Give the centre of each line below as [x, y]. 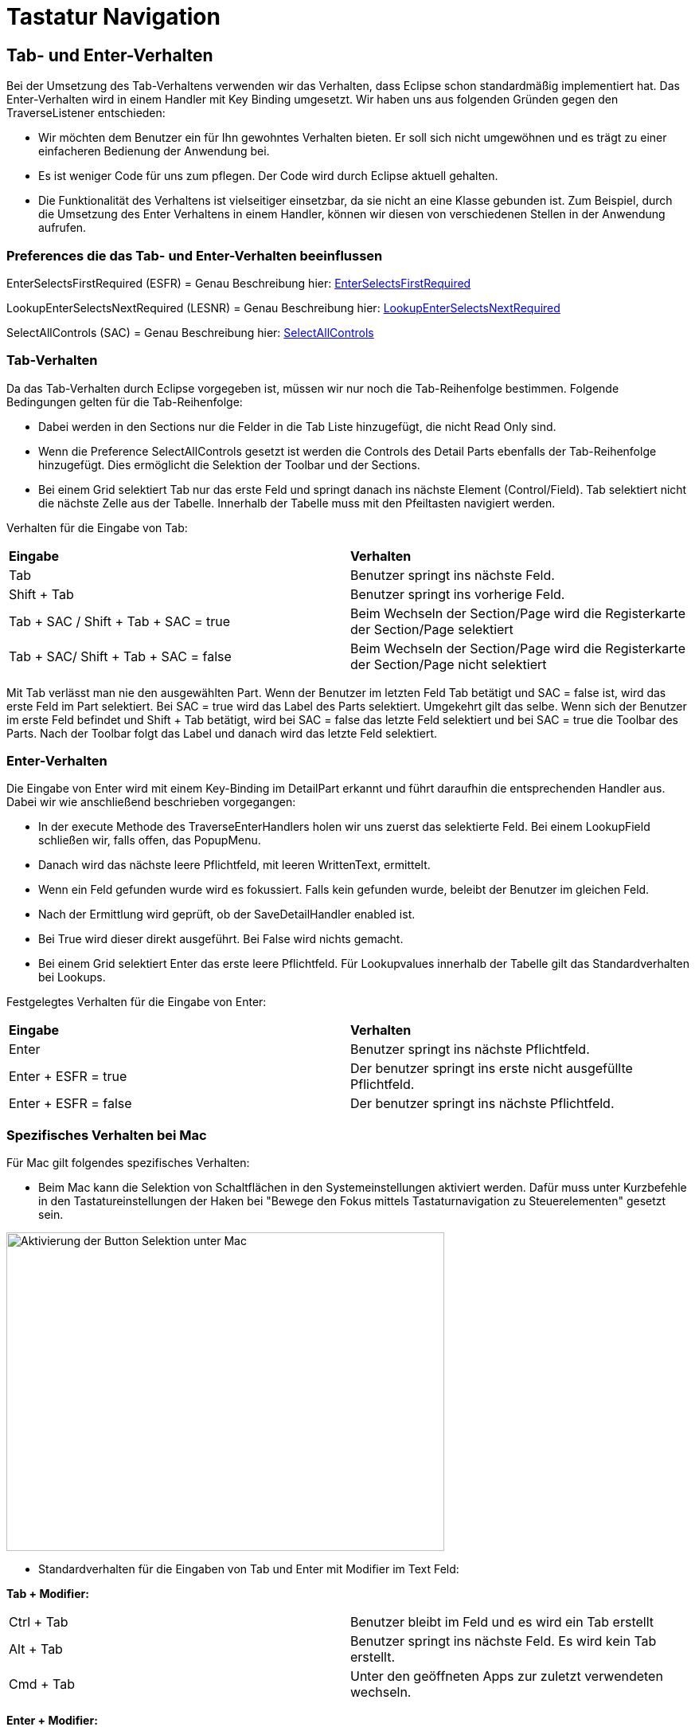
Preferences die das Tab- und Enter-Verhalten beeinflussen [195, 255]
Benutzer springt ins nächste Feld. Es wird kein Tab [504, 1641]
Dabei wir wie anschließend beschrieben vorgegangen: [151, 802]
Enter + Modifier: [52, 1721]
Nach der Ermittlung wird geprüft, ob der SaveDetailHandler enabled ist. [227, 914]
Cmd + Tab [42, 1684]
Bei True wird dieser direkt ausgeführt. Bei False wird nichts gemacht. [221, 939]
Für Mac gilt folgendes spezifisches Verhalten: [128, 1163]
